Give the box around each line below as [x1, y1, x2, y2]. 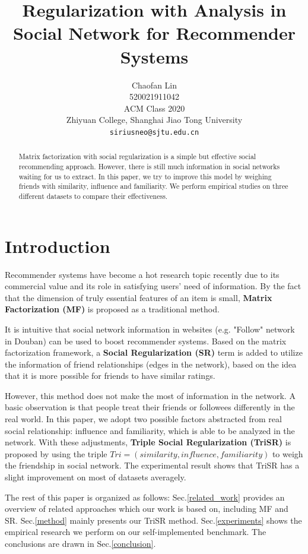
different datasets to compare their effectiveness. [18, 191, 168, 201]
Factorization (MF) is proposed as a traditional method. [5, 303, 220, 315]
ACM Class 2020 [123, 102, 185, 114]
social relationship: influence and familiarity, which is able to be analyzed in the [5, 424, 295, 436]
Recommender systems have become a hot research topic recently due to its [5, 268, 280, 280]
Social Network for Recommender [13, 21, 296, 45]
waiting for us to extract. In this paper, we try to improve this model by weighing [18, 171, 272, 181]
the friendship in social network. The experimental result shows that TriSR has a [5, 459, 300, 471]
